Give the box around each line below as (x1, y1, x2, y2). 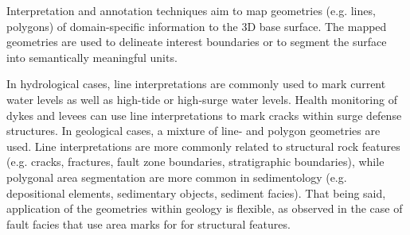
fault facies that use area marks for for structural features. (6, 215, 291, 232)
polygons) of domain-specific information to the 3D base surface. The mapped (6, 17, 387, 34)
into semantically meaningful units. (6, 48, 178, 65)
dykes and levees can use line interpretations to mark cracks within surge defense (6, 106, 402, 123)
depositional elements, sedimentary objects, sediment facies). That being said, (6, 184, 386, 201)
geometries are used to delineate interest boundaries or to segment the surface (6, 33, 387, 50)
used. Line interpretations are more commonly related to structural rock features (6, 137, 400, 154)
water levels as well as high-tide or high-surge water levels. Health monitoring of (6, 91, 397, 107)
